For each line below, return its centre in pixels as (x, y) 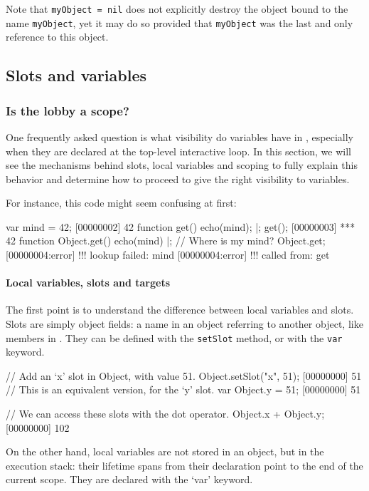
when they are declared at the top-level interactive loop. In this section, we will (178, 151)
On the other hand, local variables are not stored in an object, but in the (165, 451)
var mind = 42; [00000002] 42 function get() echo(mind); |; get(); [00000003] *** (181, 226)
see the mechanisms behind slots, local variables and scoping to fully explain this (182, 165)
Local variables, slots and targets (88, 283)
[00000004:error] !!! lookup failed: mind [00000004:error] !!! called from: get (168, 255)
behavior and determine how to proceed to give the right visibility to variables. (178, 179)
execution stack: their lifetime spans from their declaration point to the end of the (184, 465)
